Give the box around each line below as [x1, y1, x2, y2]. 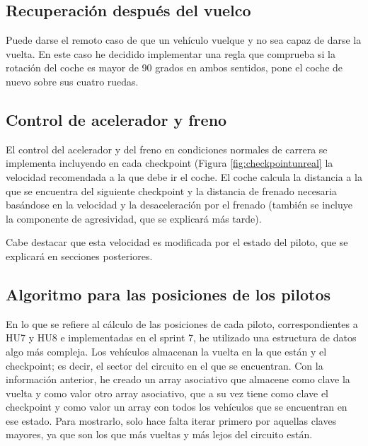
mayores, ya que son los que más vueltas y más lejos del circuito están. [6, 427, 313, 442]
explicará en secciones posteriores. [6, 248, 153, 263]
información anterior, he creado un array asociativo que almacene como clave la [6, 372, 350, 387]
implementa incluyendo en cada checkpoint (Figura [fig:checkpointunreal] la [6, 155, 333, 170]
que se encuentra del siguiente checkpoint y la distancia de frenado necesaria [6, 183, 337, 198]
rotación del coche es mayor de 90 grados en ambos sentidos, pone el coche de [6, 60, 343, 75]
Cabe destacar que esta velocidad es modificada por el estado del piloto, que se [6, 235, 348, 250]
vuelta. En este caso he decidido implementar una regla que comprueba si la [6, 46, 336, 61]
